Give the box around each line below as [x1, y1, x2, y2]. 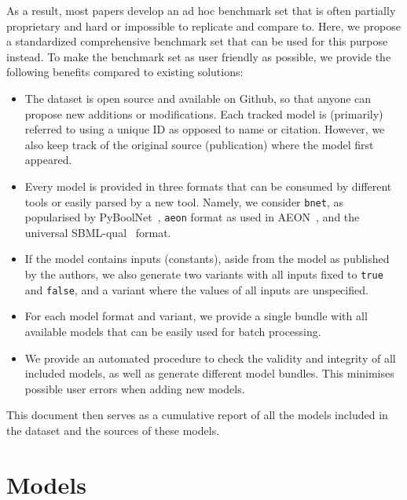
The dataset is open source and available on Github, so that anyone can [24, 89, 372, 106]
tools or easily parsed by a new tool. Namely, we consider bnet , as [24, 193, 343, 210]
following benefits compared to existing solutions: [6, 64, 244, 80]
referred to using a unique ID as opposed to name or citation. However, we [24, 121, 385, 137]
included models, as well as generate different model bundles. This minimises [24, 365, 394, 381]
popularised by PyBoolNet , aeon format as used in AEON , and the [24, 209, 360, 225]
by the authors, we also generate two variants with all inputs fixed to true [24, 266, 383, 283]
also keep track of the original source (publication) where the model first [24, 136, 374, 152]
